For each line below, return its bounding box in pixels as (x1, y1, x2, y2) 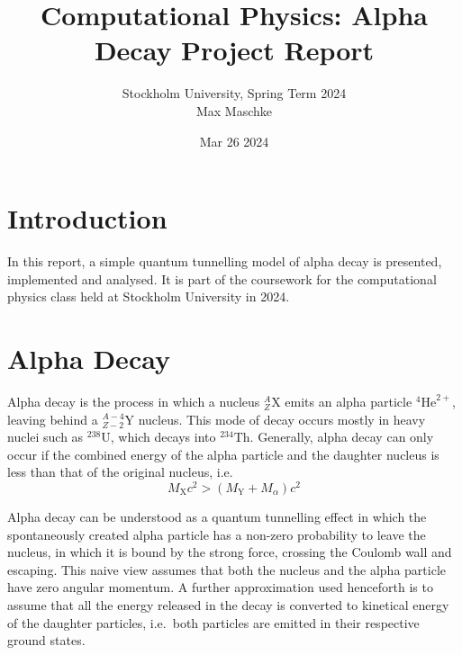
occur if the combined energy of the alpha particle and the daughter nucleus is (7, 444, 439, 463)
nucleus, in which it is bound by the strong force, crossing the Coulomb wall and (7, 543, 452, 561)
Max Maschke (195, 101, 273, 120)
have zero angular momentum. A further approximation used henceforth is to (7, 578, 433, 597)
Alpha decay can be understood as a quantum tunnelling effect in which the (7, 507, 427, 525)
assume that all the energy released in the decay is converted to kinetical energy (7, 595, 449, 614)
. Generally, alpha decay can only (249, 427, 434, 446)
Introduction (7, 200, 168, 237)
